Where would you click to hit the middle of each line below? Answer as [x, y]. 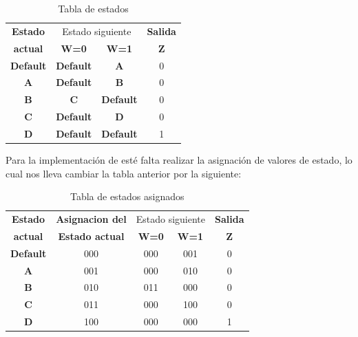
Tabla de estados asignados [127, 196]
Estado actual [91, 236]
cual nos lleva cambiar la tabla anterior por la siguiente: [124, 173]
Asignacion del [91, 219]
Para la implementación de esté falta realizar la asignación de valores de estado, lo [179, 160]
